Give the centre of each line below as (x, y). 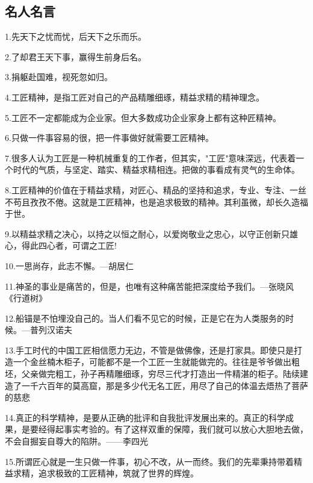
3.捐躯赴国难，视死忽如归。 (59, 77)
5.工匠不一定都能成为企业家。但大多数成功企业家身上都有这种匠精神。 (143, 117)
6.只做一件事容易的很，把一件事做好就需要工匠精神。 (109, 138)
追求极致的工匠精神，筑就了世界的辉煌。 (118, 473)
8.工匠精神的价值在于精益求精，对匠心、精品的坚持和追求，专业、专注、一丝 (156, 189)
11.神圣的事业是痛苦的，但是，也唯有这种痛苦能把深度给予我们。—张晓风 (149, 286)
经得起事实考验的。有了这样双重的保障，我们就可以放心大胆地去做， (173, 429)
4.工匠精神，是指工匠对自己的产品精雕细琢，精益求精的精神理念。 (135, 97)
